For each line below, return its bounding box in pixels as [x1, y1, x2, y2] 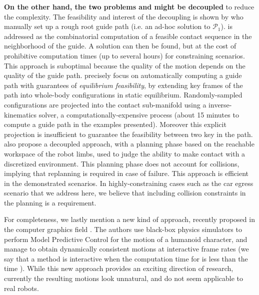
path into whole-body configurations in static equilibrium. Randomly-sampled [4, 89, 242, 100]
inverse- [208, 99, 232, 109]
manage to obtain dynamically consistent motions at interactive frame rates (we [4, 243, 249, 254]
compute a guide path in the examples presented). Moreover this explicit [4, 119, 226, 129]
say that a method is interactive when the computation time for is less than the [4, 253, 248, 263]
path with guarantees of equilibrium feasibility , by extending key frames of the [4, 79, 243, 90]
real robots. [4, 282, 39, 293]
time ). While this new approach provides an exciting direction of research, [4, 263, 233, 273]
